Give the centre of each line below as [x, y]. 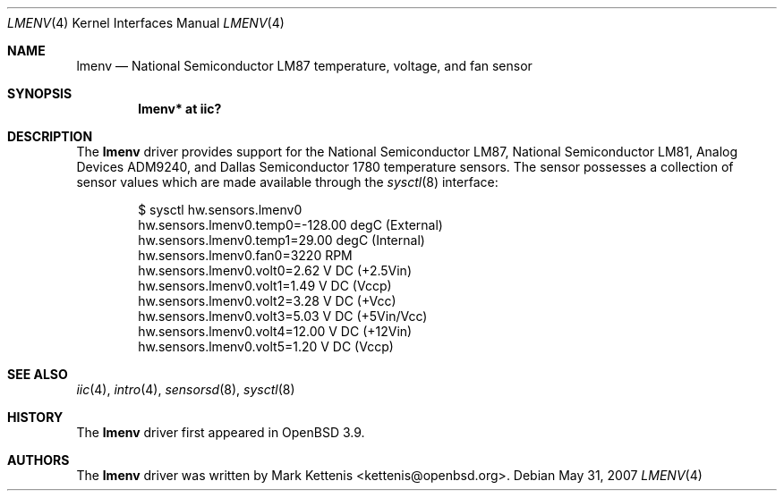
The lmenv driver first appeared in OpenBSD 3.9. [221, 432]
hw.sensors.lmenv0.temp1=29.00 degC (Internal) [281, 240]
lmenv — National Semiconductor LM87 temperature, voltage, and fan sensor [304, 66]
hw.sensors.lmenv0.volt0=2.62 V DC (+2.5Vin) [275, 270]
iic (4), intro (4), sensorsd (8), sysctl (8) [186, 389]
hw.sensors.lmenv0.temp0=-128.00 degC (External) [290, 225]
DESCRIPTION [50, 136]
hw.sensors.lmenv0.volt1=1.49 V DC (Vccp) [265, 286]
